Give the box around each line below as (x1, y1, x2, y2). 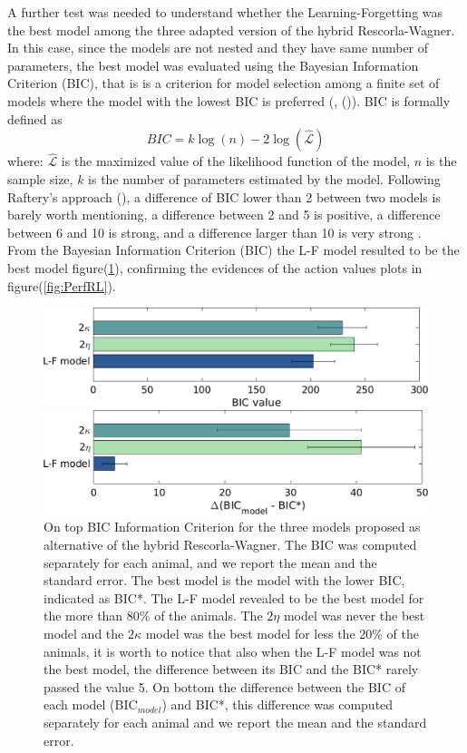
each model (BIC (44, 695, 138, 714)
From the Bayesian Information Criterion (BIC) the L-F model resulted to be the (7, 240, 460, 259)
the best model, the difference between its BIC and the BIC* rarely (44, 660, 419, 679)
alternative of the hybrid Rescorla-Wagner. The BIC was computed (44, 535, 417, 554)
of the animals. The (154, 606, 263, 625)
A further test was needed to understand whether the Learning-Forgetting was (7, 3, 443, 21)
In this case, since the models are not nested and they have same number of (7, 38, 429, 57)
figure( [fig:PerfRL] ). (7, 276, 116, 295)
